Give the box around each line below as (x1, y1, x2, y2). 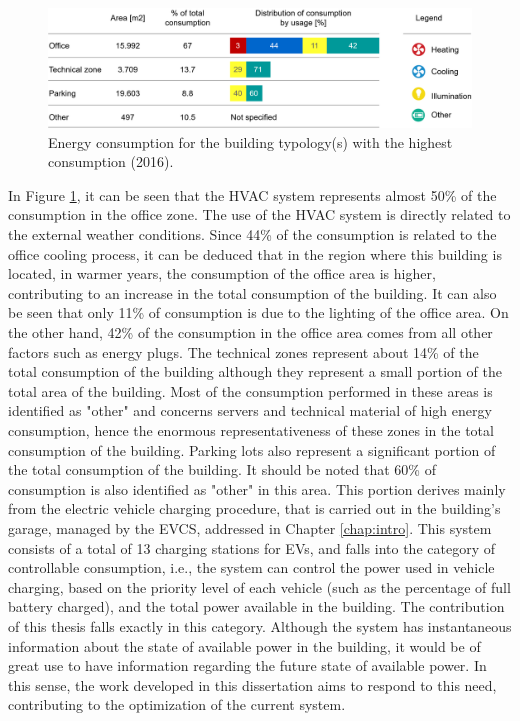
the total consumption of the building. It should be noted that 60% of (8, 459, 436, 480)
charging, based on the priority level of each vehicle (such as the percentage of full (8, 576, 511, 597)
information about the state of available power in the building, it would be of (8, 635, 481, 656)
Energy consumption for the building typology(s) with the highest (48, 131, 453, 152)
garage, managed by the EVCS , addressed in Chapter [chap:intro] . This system (8, 517, 492, 538)
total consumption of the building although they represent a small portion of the (8, 361, 502, 382)
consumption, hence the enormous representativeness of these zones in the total (8, 419, 494, 440)
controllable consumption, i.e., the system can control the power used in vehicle (8, 557, 495, 578)
